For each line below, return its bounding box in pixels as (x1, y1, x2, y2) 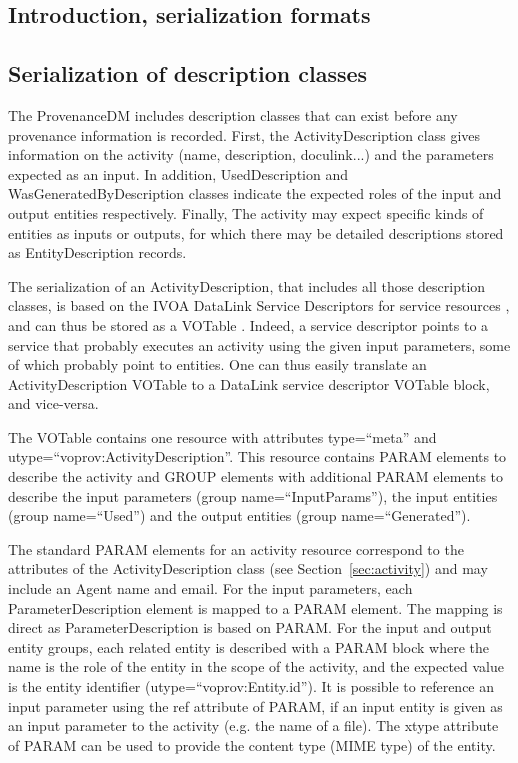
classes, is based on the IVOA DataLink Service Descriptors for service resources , (8, 295, 510, 316)
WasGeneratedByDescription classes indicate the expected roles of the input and (8, 183, 502, 204)
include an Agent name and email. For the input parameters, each (8, 578, 413, 599)
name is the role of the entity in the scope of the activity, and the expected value (8, 656, 504, 677)
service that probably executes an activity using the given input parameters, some (8, 334, 511, 355)
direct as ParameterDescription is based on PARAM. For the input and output (8, 617, 492, 638)
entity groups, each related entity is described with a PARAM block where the (8, 636, 490, 657)
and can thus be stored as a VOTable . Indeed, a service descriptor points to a (8, 314, 489, 335)
